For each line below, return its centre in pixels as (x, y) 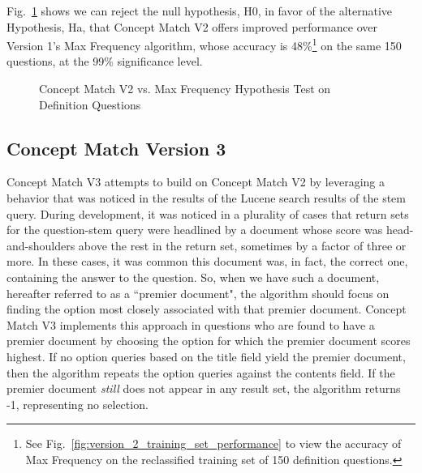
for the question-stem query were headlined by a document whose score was (195, 230)
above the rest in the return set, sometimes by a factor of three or (242, 245)
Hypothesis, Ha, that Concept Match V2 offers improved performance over (192, 26)
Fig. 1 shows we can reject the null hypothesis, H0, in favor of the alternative (200, 11)
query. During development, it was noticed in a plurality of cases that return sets (208, 213)
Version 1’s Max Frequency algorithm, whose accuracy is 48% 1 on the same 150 (204, 44)
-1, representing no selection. (78, 404)
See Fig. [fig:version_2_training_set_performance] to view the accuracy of (213, 443)
